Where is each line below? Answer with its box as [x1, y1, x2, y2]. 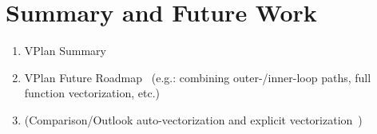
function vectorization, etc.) [24, 85, 161, 101]
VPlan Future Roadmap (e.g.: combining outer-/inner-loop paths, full [24, 69, 371, 85]
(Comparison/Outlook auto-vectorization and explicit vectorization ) [24, 111, 363, 128]
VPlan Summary [24, 42, 106, 59]
